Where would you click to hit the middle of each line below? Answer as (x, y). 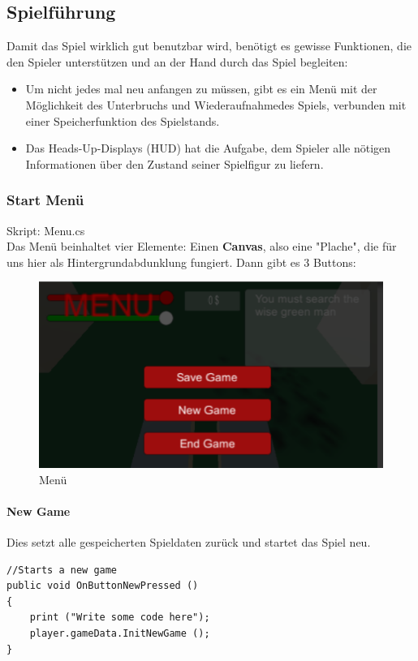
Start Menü (45, 200)
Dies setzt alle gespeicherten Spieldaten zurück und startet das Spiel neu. (189, 542)
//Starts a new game (62, 570)
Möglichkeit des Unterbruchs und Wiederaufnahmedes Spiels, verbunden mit (216, 104)
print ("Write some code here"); (120, 618)
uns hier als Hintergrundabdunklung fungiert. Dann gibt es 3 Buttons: (181, 262)
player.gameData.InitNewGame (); (120, 634)
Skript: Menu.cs (46, 230)
